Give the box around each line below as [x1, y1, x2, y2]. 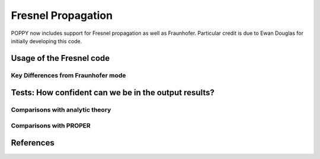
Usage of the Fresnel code [11, 53, 110, 63]
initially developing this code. [11, 37, 82, 44]
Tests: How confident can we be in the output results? [11, 87, 215, 98]
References [11, 138, 55, 148]
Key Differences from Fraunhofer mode [11, 71, 126, 79]
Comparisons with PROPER [11, 121, 91, 129]
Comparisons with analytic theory [11, 106, 111, 114]
